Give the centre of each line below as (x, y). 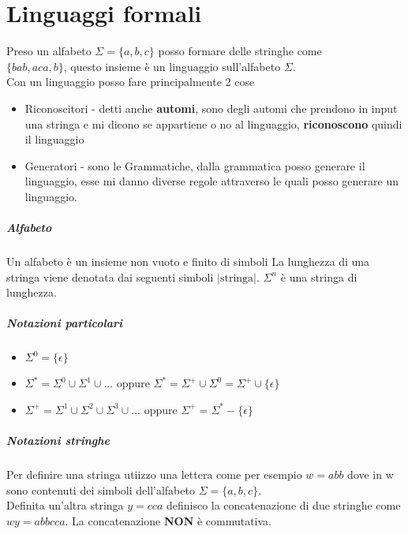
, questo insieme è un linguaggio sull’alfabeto (172, 66)
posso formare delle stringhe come (240, 51)
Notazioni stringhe (58, 441)
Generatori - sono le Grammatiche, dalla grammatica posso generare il (195, 165)
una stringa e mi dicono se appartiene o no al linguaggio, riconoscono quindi (213, 123)
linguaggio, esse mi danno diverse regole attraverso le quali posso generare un (211, 181)
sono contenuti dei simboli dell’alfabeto (101, 489)
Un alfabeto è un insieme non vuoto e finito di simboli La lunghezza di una (188, 261)
